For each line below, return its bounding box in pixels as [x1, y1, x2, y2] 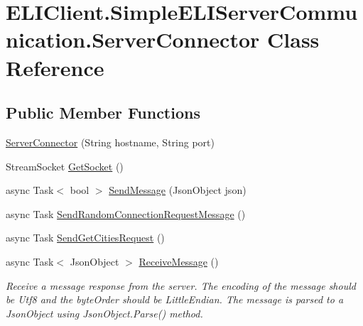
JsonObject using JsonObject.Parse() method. [6, 305, 203, 320]
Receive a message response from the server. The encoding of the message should [6, 278, 356, 293]
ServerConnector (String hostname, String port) [6, 134, 215, 149]
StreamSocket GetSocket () [6, 158, 124, 173]
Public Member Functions [6, 102, 200, 124]
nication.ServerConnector [6, 25, 260, 54]
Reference [6, 53, 104, 82]
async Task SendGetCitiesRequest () [6, 230, 165, 245]
